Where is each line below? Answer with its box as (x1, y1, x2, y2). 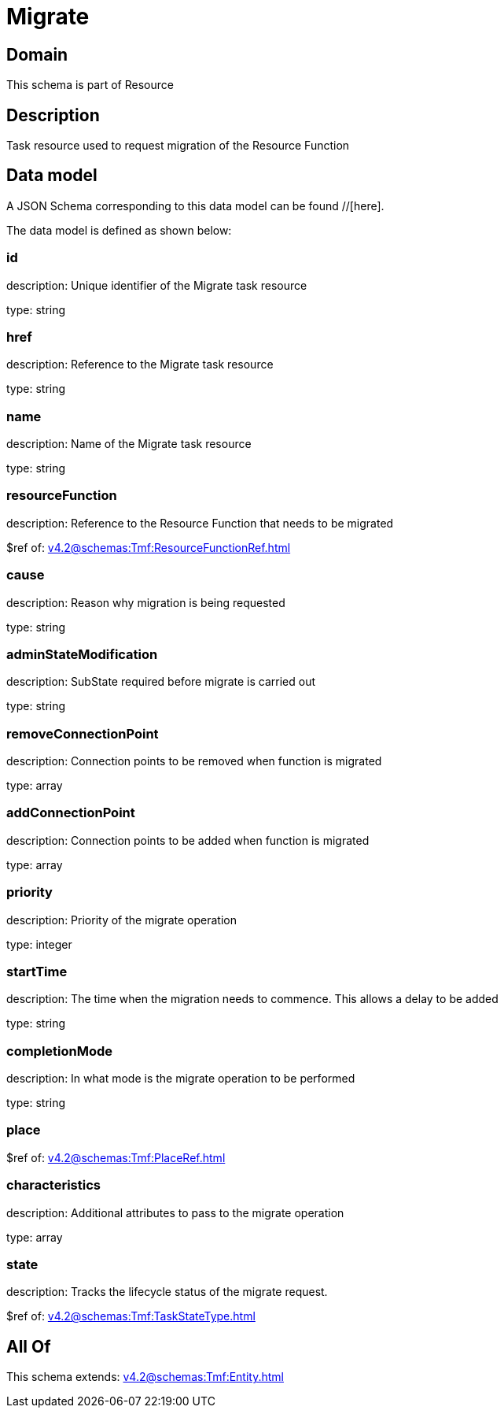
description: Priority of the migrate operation (6, 912, 237, 927)
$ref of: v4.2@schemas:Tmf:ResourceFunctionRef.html (6, 540, 291, 554)
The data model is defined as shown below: (6, 223, 232, 237)
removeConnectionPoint (6, 725, 159, 742)
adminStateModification (6, 646, 158, 662)
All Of (6, 1336, 51, 1357)
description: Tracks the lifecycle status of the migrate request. (6, 1285, 328, 1299)
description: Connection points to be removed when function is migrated (6, 754, 382, 768)
